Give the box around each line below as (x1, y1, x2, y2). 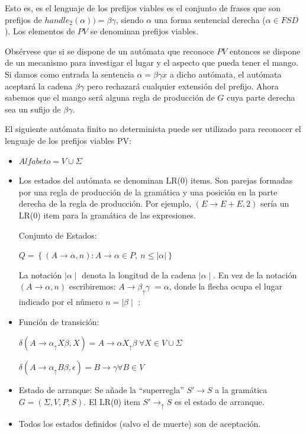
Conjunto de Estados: (18, 229, 97, 241)
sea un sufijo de (5, 102, 61, 115)
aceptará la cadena (5, 79, 73, 92)
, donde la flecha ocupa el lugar (169, 280, 283, 292)
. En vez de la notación (213, 268, 297, 281)
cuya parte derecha (226, 91, 295, 104)
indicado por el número (18, 295, 103, 308)
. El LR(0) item (83, 395, 140, 407)
